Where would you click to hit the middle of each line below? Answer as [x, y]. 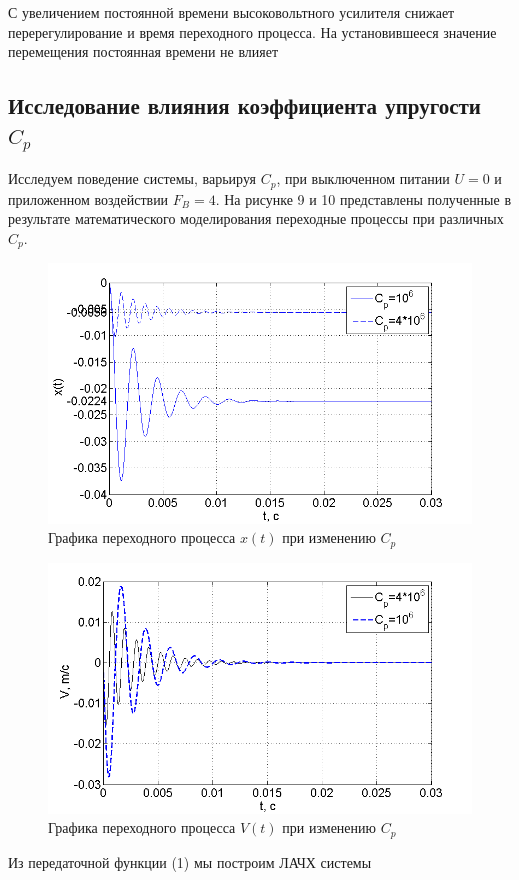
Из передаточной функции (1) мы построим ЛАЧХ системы [190, 861]
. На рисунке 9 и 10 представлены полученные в [363, 198]
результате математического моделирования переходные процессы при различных [256, 218]
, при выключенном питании [363, 178]
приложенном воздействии [88, 198]
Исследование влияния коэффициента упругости [244, 105]
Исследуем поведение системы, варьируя [132, 178]
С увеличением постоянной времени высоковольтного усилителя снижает [231, 12]
